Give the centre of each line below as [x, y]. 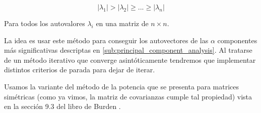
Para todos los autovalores [45, 23]
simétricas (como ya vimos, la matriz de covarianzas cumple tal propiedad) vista [128, 96]
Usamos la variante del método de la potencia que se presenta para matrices [121, 86]
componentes [237, 40]
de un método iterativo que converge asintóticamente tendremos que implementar [130, 60]
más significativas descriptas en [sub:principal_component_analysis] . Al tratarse [128, 50]
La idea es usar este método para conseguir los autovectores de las [106, 40]
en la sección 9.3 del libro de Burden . [62, 106]
